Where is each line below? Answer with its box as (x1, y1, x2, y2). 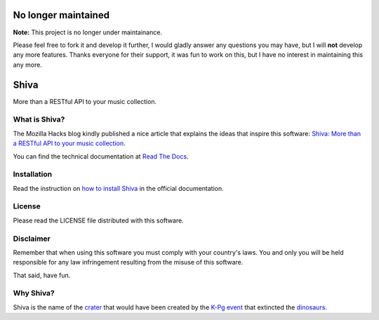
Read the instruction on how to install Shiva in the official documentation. (13, 184, 224, 192)
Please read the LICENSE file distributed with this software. (13, 216, 184, 225)
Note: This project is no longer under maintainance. (13, 28, 163, 36)
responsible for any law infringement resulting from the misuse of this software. (13, 258, 244, 267)
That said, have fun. (13, 271, 71, 279)
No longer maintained (13, 9, 110, 21)
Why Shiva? (13, 288, 55, 298)
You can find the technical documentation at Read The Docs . (13, 152, 189, 161)
